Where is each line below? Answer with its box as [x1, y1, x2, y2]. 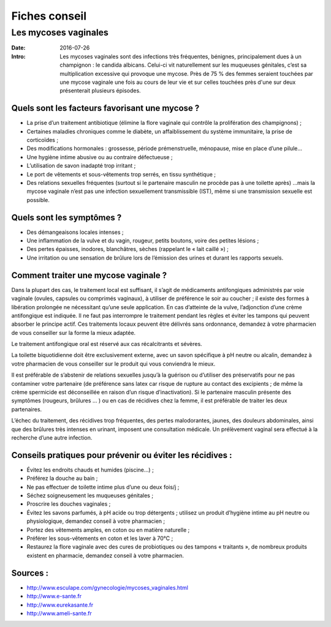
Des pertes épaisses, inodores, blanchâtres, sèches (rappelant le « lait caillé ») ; [26, 246, 229, 253]
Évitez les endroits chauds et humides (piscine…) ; [26, 466, 154, 473]
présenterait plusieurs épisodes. [59, 87, 141, 94]
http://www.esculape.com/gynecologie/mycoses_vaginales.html [26, 584, 188, 591]
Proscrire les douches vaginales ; [26, 500, 111, 508]
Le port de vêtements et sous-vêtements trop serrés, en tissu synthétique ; [26, 170, 216, 178]
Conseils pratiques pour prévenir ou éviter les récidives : [11, 450, 232, 460]
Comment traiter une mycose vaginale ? [11, 270, 167, 280]
